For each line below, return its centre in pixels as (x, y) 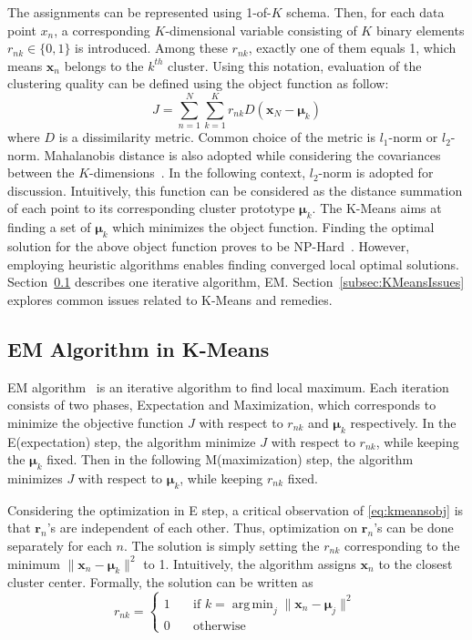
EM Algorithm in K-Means (139, 348)
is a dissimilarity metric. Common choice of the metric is (217, 137)
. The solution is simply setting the (221, 545)
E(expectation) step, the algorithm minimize (132, 441)
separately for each (60, 545)
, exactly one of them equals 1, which (352, 48)
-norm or (413, 137)
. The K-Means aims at (377, 208)
